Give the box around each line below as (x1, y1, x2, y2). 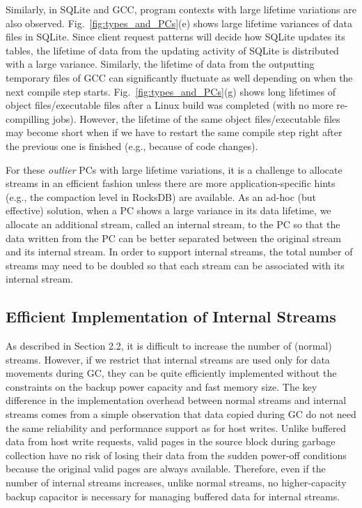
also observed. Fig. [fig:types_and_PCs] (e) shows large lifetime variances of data (6, 15, 353, 30)
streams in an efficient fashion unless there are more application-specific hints (6, 176, 336, 190)
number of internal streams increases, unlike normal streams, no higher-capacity (6, 475, 347, 490)
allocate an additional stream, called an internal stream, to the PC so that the (6, 216, 340, 231)
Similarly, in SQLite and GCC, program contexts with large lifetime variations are (6, 2, 356, 16)
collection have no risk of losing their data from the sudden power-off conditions (6, 447, 347, 462)
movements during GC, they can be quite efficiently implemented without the (6, 366, 337, 380)
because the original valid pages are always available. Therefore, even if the (6, 461, 326, 476)
